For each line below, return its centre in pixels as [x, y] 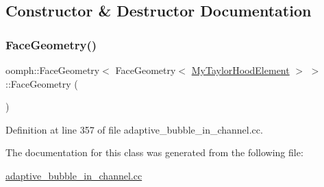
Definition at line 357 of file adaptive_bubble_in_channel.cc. [134, 129]
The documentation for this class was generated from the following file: [154, 152]
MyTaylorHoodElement [240, 70]
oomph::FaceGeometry [53, 70]
